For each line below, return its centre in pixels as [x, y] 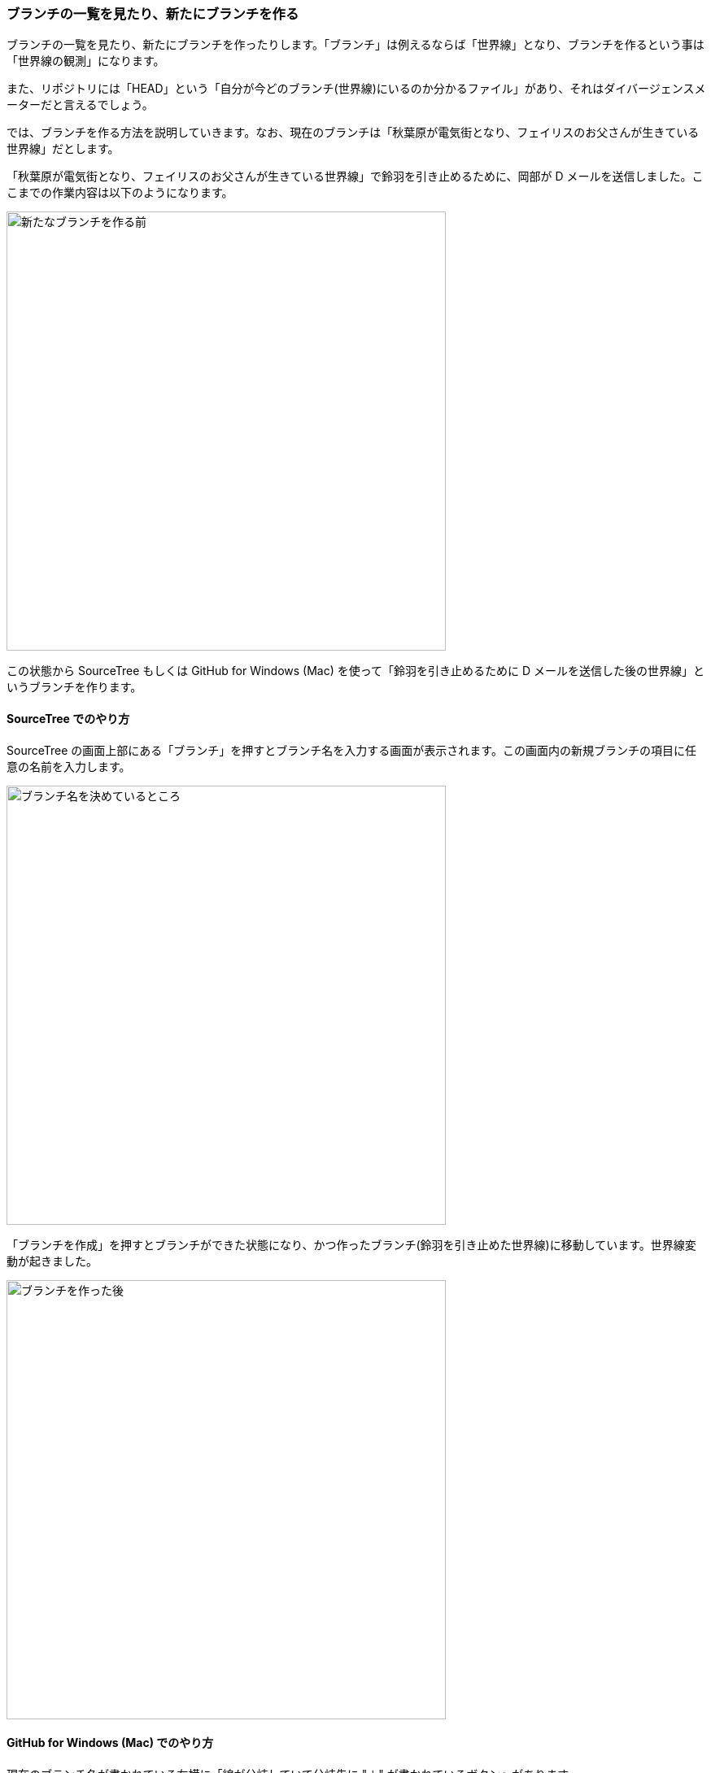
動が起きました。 [52, 1261]
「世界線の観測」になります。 [86, 61]
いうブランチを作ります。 [74, 687]
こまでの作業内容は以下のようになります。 [120, 193]
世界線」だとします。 [63, 149]
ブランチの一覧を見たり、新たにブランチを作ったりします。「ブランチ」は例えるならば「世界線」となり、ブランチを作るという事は [355, 45]
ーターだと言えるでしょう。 [80, 105]
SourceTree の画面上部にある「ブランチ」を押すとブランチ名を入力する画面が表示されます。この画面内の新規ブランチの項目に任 [351, 750]
